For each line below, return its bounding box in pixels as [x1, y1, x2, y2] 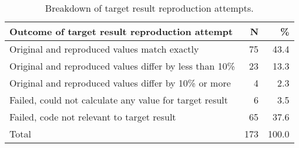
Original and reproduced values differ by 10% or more [9, 76, 231, 90]
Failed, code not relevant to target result [9, 110, 176, 123]
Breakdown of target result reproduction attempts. [45, 1, 254, 15]
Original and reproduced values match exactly [9, 42, 199, 56]
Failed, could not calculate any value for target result [9, 93, 229, 106]
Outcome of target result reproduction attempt [9, 25, 233, 38]
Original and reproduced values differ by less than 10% [9, 59, 236, 73]
